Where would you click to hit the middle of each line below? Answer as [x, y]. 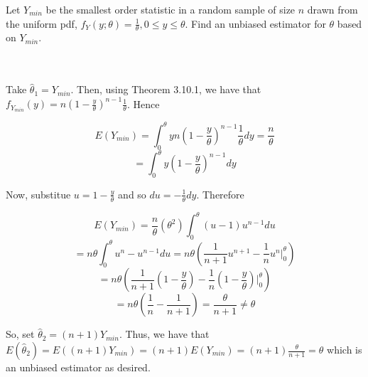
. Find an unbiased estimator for [255, 23]
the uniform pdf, [42, 23]
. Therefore [220, 194]
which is [345, 349]
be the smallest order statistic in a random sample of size [171, 9]
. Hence [144, 103]
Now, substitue [38, 194]
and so [132, 194]
